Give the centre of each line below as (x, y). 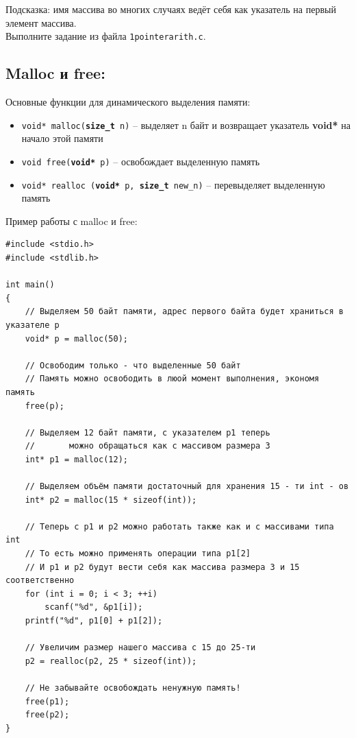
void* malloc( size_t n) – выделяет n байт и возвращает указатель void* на (186, 124)
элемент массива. (41, 22)
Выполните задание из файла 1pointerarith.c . (106, 36)
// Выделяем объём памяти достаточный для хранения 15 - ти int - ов (187, 487)
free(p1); (47, 701)
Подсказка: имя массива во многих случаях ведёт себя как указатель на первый (171, 9)
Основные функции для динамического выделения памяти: (128, 102)
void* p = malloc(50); (76, 338)
